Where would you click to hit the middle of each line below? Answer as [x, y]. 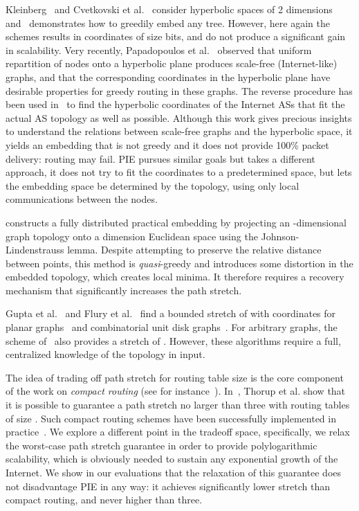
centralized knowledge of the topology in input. [105, 354]
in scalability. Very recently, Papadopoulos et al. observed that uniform [159, 50]
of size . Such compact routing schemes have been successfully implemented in [171, 418]
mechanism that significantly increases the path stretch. [124, 290]
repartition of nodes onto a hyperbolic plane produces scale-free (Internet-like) [172, 63]
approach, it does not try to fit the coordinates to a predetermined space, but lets [179, 172]
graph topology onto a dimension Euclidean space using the [132, 236]
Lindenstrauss [35, 250]
